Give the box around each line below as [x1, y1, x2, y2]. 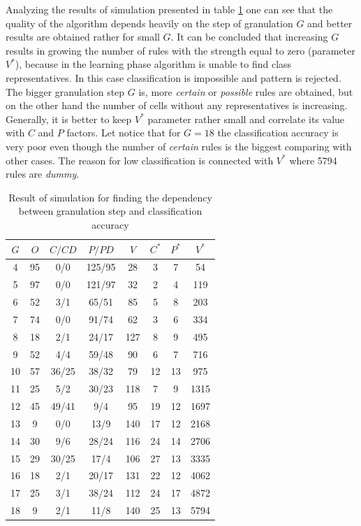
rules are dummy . [6, 166, 80, 181]
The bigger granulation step [6, 84, 125, 99]
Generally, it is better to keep [6, 111, 132, 126]
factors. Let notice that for [66, 125, 181, 140]
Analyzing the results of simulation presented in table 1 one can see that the [6, 2, 333, 16]
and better [307, 15, 353, 30]
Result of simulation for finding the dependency [8, 190, 212, 204]
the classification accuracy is [217, 125, 339, 140]
